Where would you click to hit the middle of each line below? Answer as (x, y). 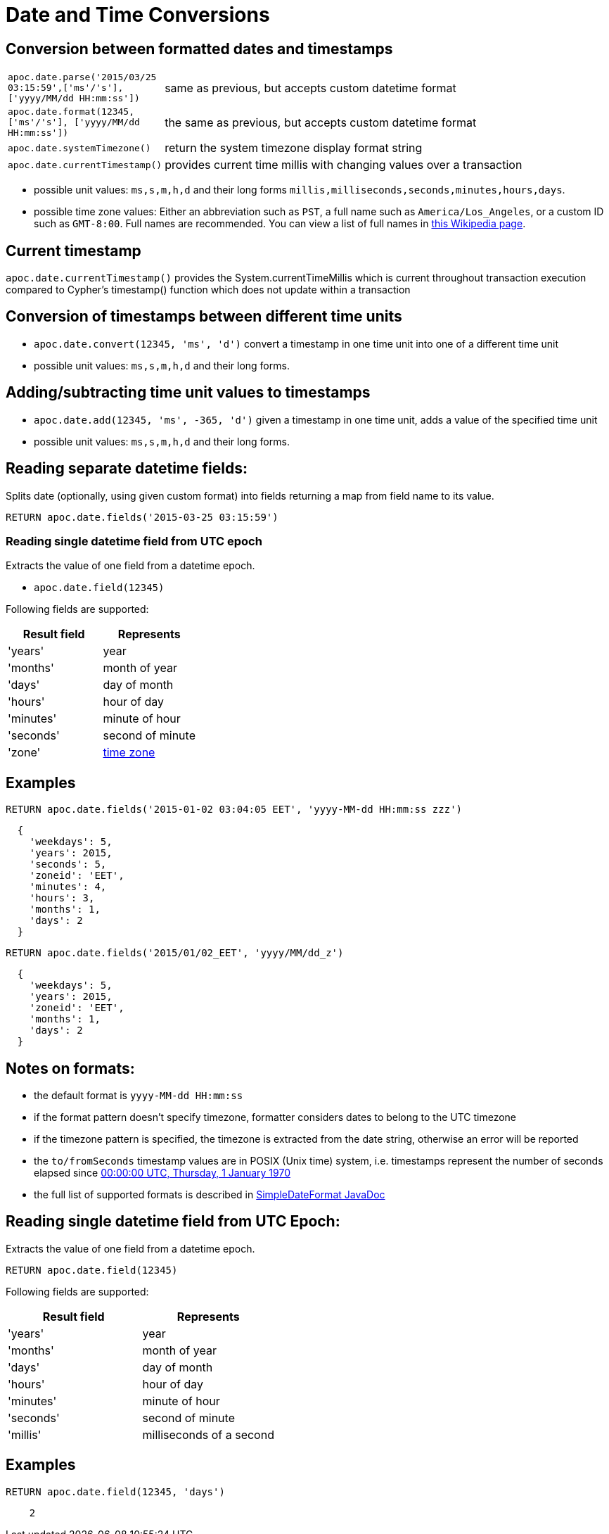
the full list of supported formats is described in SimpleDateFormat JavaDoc (210, 1194)
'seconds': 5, (68, 864)
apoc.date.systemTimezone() (79, 148)
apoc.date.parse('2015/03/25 (82, 77)
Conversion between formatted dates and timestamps (199, 49)
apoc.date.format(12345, (71, 112)
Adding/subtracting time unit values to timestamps (188, 393)
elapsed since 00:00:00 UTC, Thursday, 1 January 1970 (162, 1172)
